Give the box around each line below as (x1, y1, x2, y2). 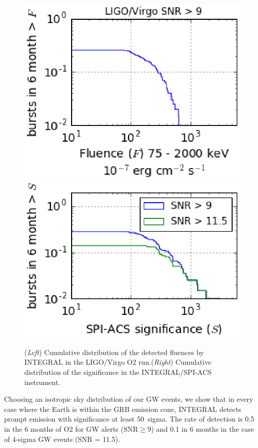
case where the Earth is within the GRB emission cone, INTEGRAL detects (4, 403, 241, 414)
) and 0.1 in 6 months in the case (151, 423, 254, 434)
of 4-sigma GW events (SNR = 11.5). (4, 433, 120, 444)
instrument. (24, 376, 60, 387)
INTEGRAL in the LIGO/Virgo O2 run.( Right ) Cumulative (24, 357, 211, 367)
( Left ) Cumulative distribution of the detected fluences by (24, 346, 204, 357)
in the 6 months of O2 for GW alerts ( (4, 423, 124, 434)
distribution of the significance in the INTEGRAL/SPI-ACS (24, 366, 212, 377)
